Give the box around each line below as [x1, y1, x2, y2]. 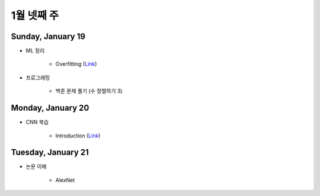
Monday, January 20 [11, 103, 89, 113]
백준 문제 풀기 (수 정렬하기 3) [55, 88, 123, 95]
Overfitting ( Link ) [55, 60, 97, 68]
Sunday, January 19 [11, 31, 86, 41]
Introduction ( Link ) [55, 132, 101, 139]
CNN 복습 [25, 118, 49, 126]
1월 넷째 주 [11, 9, 59, 22]
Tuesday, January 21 [11, 147, 89, 158]
